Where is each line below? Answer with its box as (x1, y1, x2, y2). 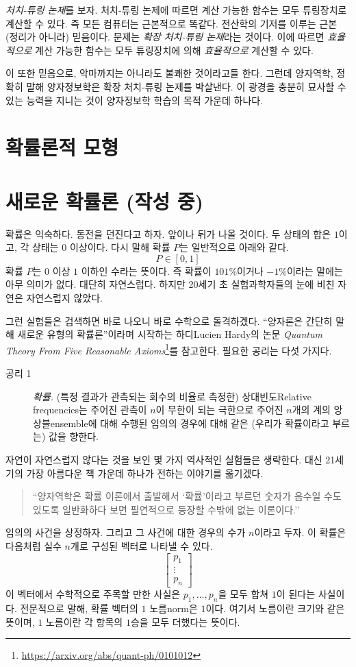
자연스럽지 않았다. (26, 291, 103, 305)
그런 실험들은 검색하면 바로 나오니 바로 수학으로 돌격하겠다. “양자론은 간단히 (5, 313, 333, 328)
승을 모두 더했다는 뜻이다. (130, 614, 240, 629)
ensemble (50, 415, 88, 430)
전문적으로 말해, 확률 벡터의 (20, 601, 138, 616)
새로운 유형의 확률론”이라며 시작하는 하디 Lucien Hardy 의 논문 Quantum (17, 327, 322, 341)
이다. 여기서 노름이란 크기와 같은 (205, 601, 345, 616)
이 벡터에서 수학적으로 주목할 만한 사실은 (5, 587, 181, 601)
